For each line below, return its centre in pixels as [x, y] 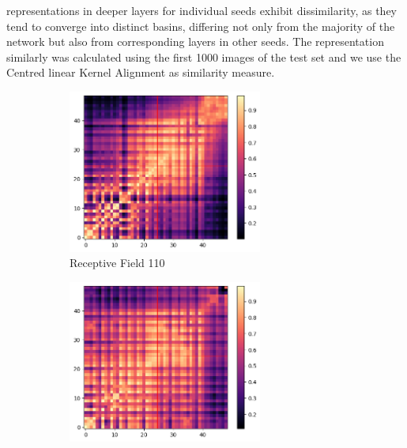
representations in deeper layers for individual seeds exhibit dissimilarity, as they [202, 10]
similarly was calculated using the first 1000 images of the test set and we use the [204, 56]
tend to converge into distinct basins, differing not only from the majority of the [201, 26]
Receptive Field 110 [117, 263]
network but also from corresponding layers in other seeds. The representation [195, 41]
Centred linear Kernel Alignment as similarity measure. [141, 72]
